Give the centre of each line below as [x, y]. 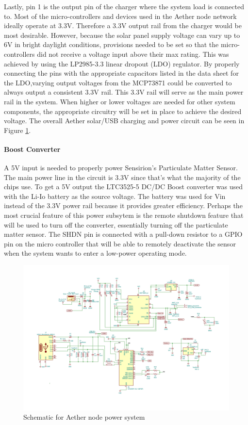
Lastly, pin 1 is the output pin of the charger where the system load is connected [124, 6]
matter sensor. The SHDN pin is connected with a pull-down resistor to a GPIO [123, 234]
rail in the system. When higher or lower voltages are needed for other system [120, 101]
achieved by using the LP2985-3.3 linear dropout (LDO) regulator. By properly [122, 63]
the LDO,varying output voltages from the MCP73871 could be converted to [118, 82]
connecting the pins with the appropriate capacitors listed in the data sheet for [121, 73]
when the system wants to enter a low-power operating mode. [95, 253]
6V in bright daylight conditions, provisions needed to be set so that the [111, 44]
